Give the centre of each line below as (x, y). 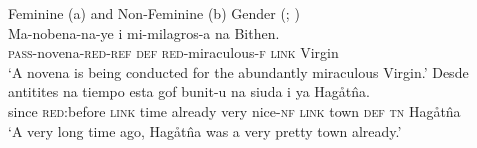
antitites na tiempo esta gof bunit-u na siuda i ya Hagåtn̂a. (189, 91)
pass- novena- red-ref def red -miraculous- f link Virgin (173, 52)
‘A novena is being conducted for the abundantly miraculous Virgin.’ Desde (238, 71)
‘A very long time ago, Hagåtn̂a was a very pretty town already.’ (205, 130)
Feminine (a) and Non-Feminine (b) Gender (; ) (154, 13)
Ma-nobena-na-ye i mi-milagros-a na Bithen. (144, 32)
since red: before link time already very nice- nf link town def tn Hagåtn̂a (234, 110)
